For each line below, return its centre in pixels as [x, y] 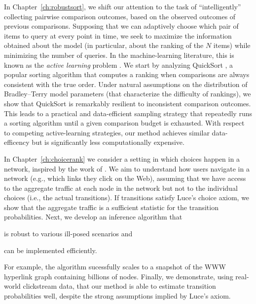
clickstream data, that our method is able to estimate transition [119, 286]
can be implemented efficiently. [51, 250]
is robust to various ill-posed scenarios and [68, 234]
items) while [232, 45]
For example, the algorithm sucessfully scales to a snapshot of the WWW [115, 267]
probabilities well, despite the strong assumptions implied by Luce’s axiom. [117, 296]
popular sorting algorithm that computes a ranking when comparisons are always [127, 74]
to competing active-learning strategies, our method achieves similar [107, 132]
